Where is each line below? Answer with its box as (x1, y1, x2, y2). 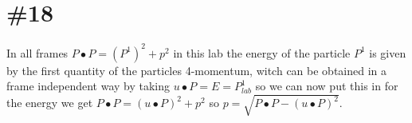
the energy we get (6, 94, 93, 111)
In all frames (6, 44, 69, 61)
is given (369, 44, 406, 61)
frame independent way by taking (6, 77, 171, 94)
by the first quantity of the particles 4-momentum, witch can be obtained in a (6, 61, 387, 78)
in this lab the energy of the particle (173, 44, 351, 61)
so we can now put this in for (255, 77, 398, 94)
